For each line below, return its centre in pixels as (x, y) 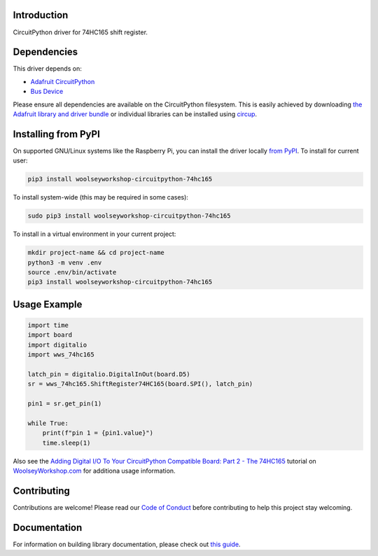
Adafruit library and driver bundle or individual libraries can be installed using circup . (135, 114)
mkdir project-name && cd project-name (96, 253)
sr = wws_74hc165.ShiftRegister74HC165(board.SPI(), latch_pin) (140, 384)
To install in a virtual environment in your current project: (94, 234)
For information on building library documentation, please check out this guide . (127, 544)
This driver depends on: (47, 69)
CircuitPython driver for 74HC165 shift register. (80, 32)
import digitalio (57, 345)
